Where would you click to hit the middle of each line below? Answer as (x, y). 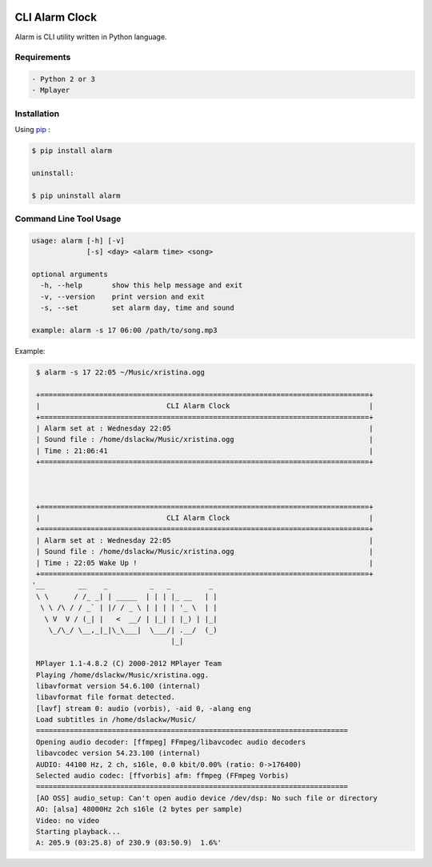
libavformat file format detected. (106, 697)
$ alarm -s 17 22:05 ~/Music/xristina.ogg (121, 372)
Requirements (43, 58)
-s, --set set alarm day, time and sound (138, 308)
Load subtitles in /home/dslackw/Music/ (116, 720)
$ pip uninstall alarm (76, 195)
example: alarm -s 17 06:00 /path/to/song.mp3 (124, 330)
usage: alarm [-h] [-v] (78, 241)
